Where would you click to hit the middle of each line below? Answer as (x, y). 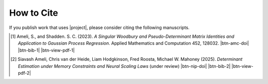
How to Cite (33, 13)
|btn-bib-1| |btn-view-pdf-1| (46, 50)
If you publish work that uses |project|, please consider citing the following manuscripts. (99, 28)
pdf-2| (25, 73)
